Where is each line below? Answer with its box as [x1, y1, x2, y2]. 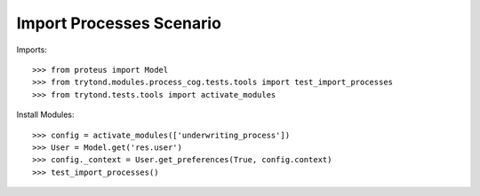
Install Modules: [16, 109, 75, 120]
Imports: [16, 44, 48, 55]
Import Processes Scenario [16, 13, 222, 33]
